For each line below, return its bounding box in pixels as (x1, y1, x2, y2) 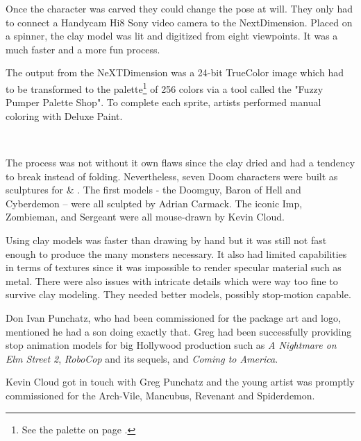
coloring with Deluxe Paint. (6, 108, 123, 123)
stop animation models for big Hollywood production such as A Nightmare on (6, 338, 337, 352)
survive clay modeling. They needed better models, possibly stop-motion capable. (6, 287, 351, 302)
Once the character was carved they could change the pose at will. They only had (6, 1, 353, 15)
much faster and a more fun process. (6, 42, 160, 56)
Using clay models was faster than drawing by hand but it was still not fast (6, 232, 327, 247)
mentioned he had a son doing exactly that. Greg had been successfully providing (6, 324, 352, 338)
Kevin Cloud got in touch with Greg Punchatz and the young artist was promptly (6, 374, 355, 389)
